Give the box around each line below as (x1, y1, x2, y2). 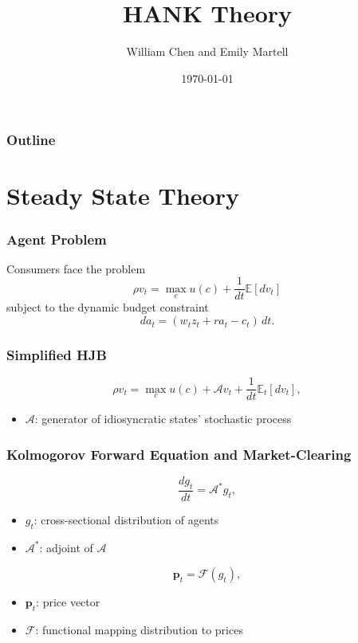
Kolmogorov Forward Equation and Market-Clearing (6, 444, 352, 464)
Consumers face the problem (6, 260, 146, 276)
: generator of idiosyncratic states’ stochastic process (34, 410, 292, 427)
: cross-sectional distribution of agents (33, 512, 219, 527)
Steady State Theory (6, 179, 239, 212)
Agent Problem (6, 229, 107, 249)
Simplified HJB (6, 345, 107, 364)
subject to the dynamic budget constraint (6, 299, 209, 316)
